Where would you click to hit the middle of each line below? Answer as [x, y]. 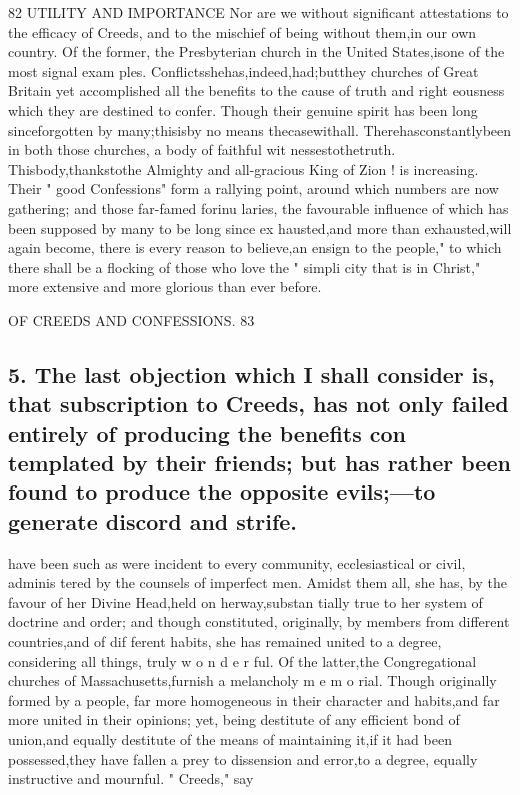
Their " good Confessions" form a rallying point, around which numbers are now [253, 188]
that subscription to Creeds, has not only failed [258, 403]
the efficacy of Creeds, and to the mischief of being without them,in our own [242, 31]
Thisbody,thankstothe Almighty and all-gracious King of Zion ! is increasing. [243, 168]
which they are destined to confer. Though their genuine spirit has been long [243, 109]
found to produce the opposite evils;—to [222, 491]
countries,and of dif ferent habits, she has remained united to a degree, [225, 641]
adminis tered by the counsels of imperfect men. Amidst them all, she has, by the [258, 582]
